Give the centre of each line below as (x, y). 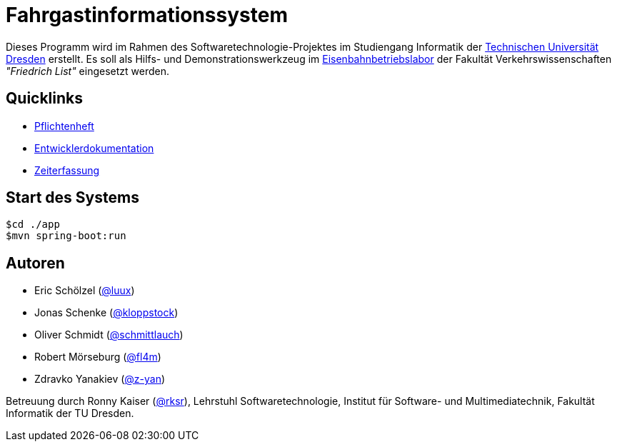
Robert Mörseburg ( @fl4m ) (98, 357)
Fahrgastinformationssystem (147, 15)
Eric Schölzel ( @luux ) (85, 291)
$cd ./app (33, 225)
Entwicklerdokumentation (94, 148)
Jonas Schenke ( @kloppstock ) (106, 313)
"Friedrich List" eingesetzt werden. (88, 71)
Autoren (35, 263)
